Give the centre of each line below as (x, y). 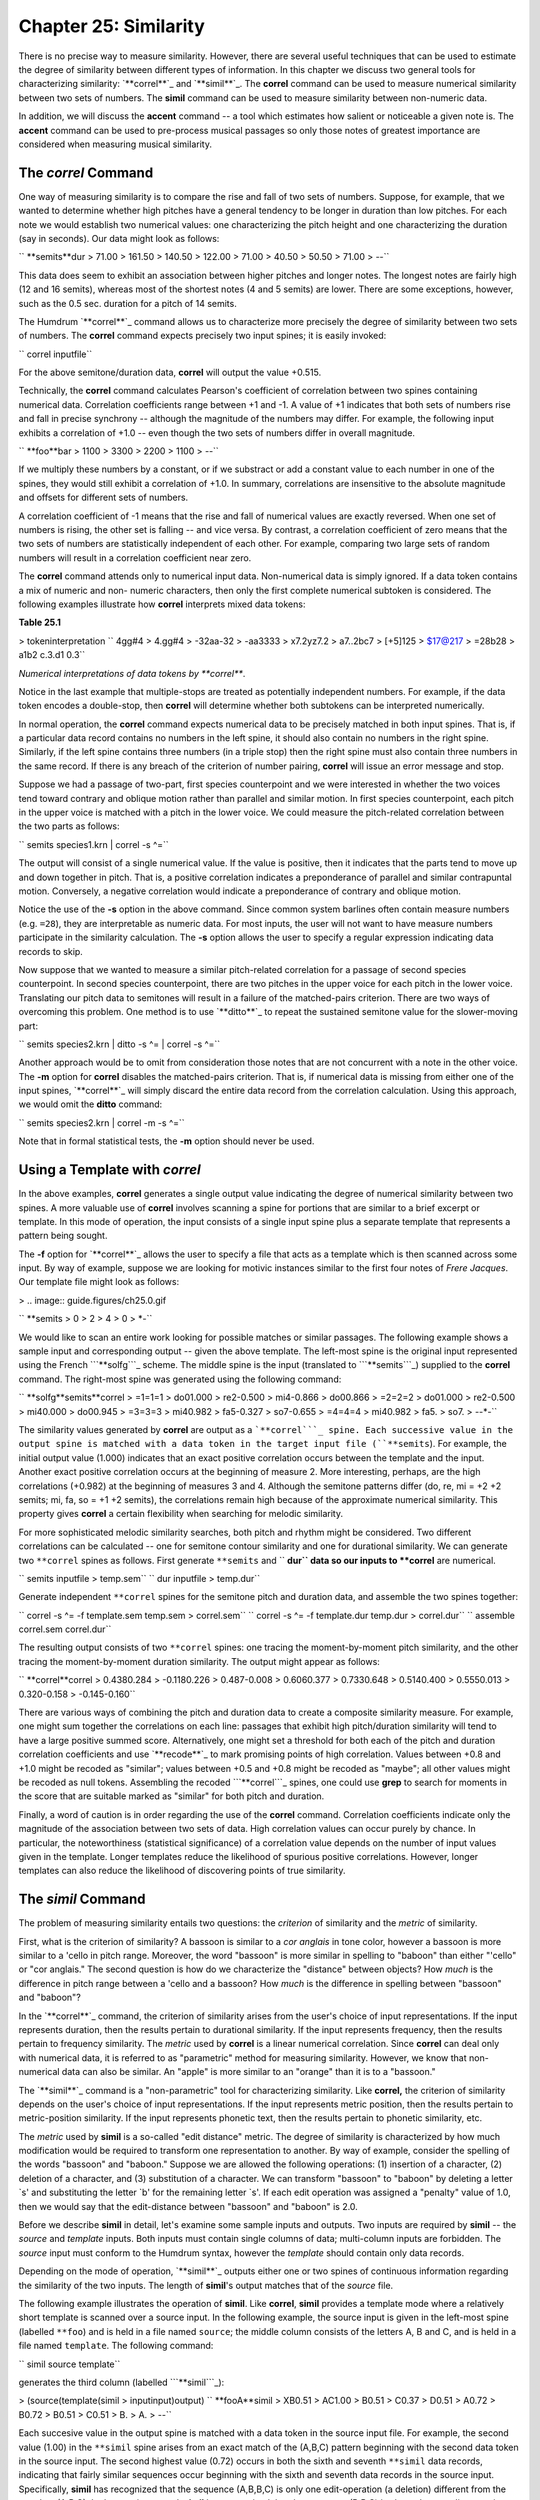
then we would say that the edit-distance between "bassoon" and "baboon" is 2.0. (188, 2206)
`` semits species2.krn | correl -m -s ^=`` (101, 1122)
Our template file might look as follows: (99, 1282)
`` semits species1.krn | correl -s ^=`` (93, 844)
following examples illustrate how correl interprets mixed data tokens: (162, 604)
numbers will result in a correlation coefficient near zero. (135, 557)
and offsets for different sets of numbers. (103, 497)
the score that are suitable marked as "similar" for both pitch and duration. (171, 1796)
